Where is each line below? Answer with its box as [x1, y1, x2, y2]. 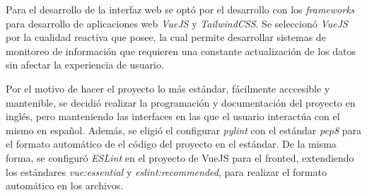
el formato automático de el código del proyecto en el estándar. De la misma [6, 136, 337, 151]
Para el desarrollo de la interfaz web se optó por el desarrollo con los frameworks [6, 2, 355, 16]
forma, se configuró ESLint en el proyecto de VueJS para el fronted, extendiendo [6, 150, 354, 165]
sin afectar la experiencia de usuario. [6, 57, 164, 72]
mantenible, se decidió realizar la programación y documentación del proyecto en [6, 95, 356, 110]
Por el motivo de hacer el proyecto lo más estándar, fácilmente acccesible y [6, 81, 330, 95]
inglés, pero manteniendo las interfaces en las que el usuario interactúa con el [6, 109, 340, 124]
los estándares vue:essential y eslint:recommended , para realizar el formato [6, 164, 327, 179]
